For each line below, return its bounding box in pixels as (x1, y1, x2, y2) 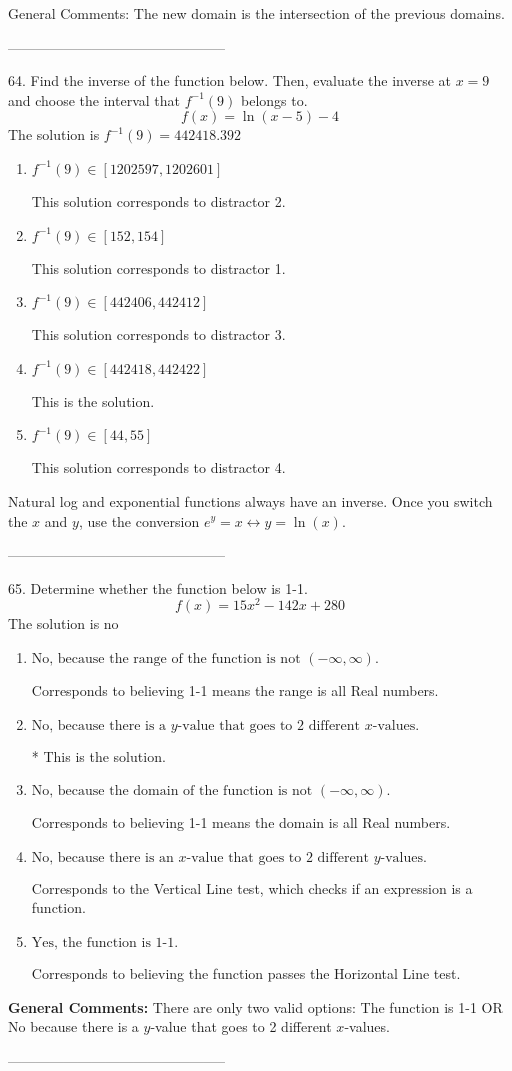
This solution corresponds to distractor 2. (31, 190, 286, 211)
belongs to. (240, 89, 308, 110)
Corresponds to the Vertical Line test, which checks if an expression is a (31, 877, 473, 898)
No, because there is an (31, 850, 174, 865)
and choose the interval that (8, 89, 181, 110)
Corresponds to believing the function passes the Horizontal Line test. (31, 962, 461, 983)
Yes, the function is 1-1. (31, 935, 179, 950)
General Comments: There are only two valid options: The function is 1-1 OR (8, 996, 503, 1017)
